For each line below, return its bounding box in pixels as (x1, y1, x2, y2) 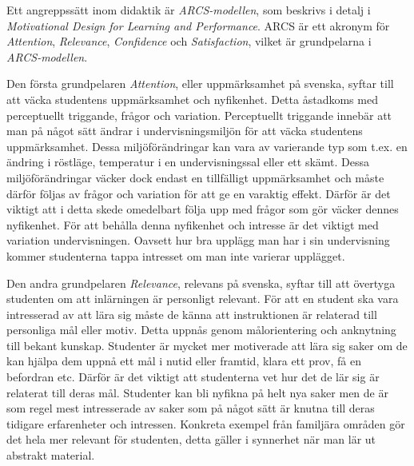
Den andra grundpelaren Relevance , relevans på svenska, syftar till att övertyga (6, 274, 396, 291)
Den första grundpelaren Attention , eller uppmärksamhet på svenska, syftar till (6, 75, 394, 92)
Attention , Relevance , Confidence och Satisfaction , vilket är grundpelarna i (6, 33, 372, 50)
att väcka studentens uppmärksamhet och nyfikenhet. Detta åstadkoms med (6, 90, 378, 107)
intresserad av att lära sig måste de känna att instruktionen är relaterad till (6, 305, 377, 322)
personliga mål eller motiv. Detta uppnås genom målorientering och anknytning (6, 321, 396, 338)
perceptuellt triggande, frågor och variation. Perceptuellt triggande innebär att (6, 106, 392, 123)
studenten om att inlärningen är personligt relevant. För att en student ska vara (6, 290, 399, 307)
